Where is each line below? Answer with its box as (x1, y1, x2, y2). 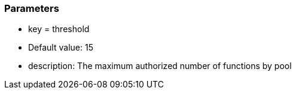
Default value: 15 (28, 42, 93, 53)
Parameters (4, 2, 59, 14)
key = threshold (28, 24, 90, 35)
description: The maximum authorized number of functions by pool (28, 61, 292, 71)
